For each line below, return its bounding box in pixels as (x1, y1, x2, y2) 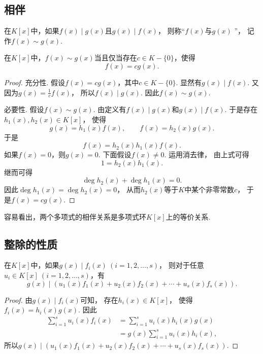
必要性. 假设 (4, 104, 44, 115)
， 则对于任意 (158, 260, 204, 270)
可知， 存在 (80, 294, 118, 305)
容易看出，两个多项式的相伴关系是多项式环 (4, 211, 146, 222)
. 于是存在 (224, 104, 258, 115)
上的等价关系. (166, 211, 211, 222)
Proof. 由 (4, 294, 32, 305)
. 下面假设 (98, 149, 131, 160)
